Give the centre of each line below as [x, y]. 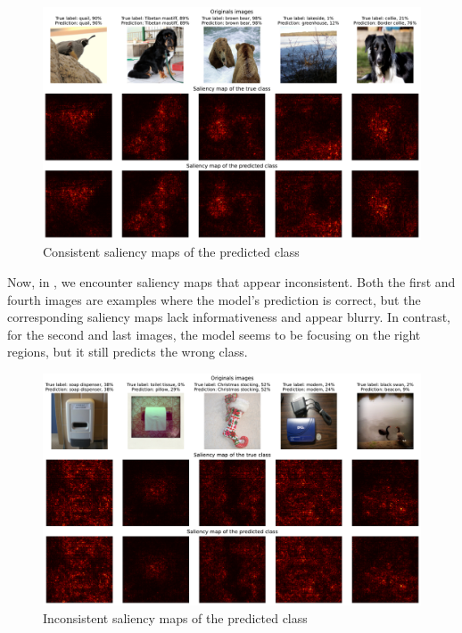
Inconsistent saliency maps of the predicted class [175, 618]
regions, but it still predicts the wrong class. [128, 352]
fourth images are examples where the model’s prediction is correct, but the [214, 299]
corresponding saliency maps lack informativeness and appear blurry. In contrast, [229, 317]
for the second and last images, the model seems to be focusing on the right [214, 334]
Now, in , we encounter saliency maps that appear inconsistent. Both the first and [231, 282]
